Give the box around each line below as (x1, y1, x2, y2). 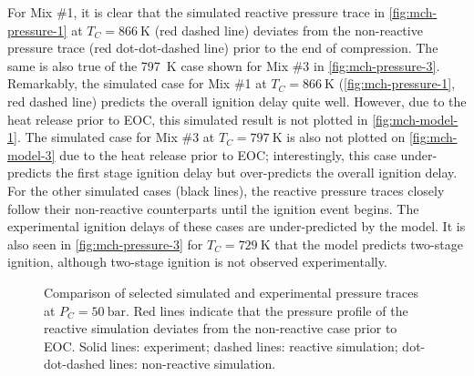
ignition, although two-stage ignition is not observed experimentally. (7, 252, 387, 271)
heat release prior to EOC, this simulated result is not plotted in (7, 109, 368, 128)
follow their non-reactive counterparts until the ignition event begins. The (7, 198, 419, 218)
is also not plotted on (286, 127, 406, 147)
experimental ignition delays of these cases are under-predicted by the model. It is (7, 217, 466, 236)
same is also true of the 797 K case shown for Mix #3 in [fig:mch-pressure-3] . (7, 56, 440, 75)
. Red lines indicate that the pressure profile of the (125, 300, 408, 320)
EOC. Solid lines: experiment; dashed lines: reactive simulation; (44, 336, 398, 355)
